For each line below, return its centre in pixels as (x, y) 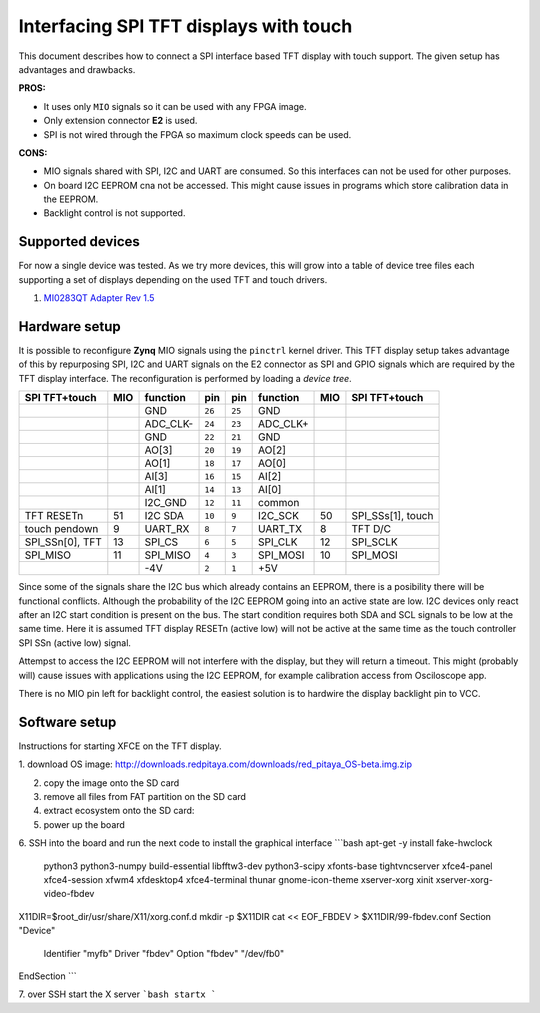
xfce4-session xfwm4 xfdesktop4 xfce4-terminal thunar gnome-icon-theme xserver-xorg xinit (238, 879)
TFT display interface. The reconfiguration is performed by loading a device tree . (185, 378)
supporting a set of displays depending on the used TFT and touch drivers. (173, 279)
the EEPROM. (71, 199)
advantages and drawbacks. (77, 69)
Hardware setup (69, 326)
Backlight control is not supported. (114, 213)
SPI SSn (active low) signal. (75, 642)
